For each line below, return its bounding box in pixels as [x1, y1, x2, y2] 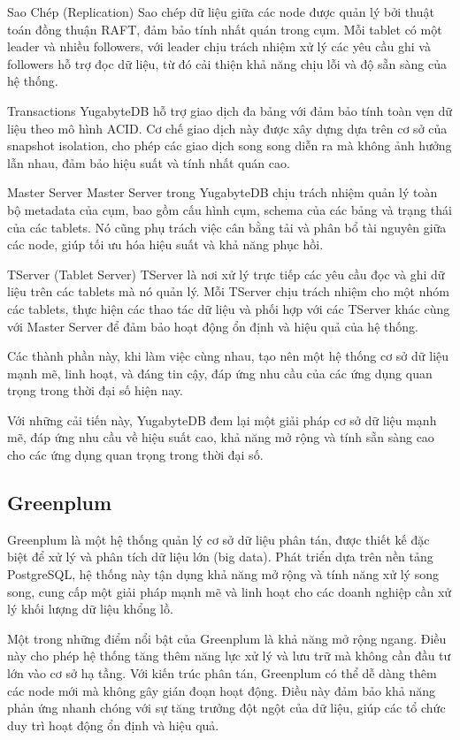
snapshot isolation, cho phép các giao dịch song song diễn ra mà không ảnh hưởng [7, 136, 452, 155]
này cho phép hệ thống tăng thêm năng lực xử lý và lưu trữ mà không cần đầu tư [7, 646, 451, 665]
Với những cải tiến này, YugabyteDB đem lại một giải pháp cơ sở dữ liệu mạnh [7, 410, 437, 429]
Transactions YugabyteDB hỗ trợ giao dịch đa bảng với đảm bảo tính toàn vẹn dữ [7, 101, 453, 119]
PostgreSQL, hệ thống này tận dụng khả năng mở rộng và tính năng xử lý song [7, 565, 439, 584]
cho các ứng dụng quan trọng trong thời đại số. [7, 446, 264, 464]
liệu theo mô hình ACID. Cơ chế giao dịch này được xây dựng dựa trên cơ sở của [7, 118, 448, 137]
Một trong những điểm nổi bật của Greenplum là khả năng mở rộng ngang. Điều [7, 629, 447, 647]
